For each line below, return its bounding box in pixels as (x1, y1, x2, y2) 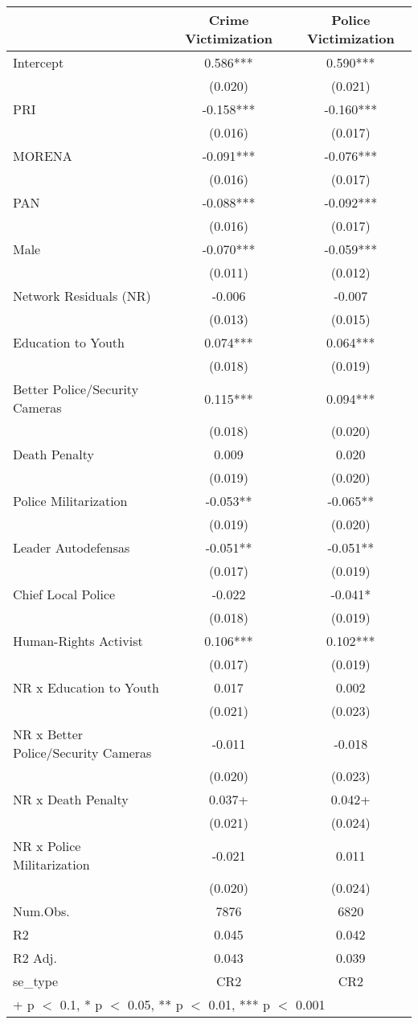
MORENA (13, 146, 72, 165)
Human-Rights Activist (13, 631, 143, 650)
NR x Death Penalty (13, 790, 129, 808)
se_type (13, 972, 59, 990)
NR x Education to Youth (13, 678, 159, 697)
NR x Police (13, 837, 81, 855)
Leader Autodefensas (13, 538, 130, 557)
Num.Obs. (13, 902, 70, 920)
